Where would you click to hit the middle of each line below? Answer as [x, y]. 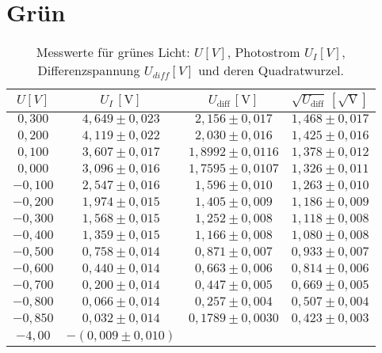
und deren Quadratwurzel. [271, 70]
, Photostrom [264, 52]
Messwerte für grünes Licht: [113, 52]
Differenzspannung [89, 70]
